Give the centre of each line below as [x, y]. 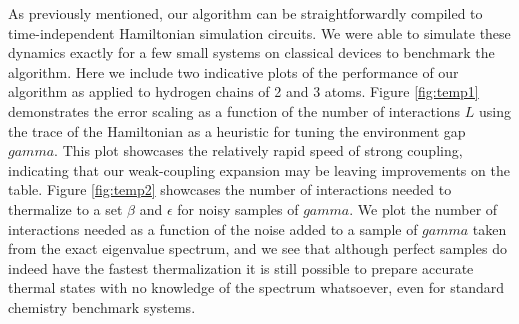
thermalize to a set [65, 208]
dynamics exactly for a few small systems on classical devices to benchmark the [251, 52]
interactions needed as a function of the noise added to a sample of [213, 228]
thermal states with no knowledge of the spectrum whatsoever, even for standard [256, 287]
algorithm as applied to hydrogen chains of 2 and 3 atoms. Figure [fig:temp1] [243, 91]
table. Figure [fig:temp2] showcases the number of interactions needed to [230, 189]
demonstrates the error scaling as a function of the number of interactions [234, 110]
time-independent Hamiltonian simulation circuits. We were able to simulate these [259, 32]
